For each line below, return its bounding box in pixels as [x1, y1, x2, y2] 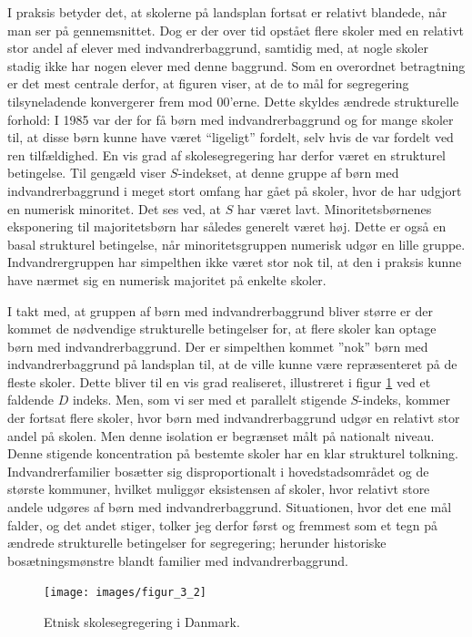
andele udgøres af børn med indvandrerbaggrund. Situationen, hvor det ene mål [7, 498, 452, 517]
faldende [7, 390, 54, 409]
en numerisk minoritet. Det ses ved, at [7, 199, 221, 218]
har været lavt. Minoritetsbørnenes [236, 199, 432, 218]
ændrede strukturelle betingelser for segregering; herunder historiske [7, 533, 387, 552]
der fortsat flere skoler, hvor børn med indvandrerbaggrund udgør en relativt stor [7, 408, 460, 427]
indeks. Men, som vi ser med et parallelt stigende [72, 390, 346, 409]
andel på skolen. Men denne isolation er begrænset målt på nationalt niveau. [7, 426, 435, 445]
